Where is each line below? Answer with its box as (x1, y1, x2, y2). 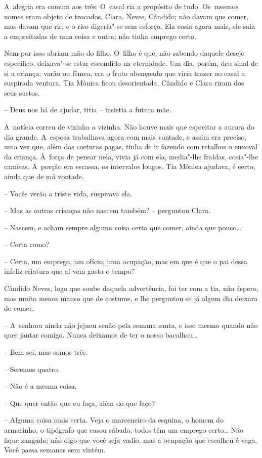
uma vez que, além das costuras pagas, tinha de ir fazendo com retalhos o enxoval (4, 141, 257, 152)
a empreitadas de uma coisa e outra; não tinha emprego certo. (4, 30, 196, 41)
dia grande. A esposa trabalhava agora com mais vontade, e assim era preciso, (4, 131, 247, 142)
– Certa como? (4, 239, 50, 249)
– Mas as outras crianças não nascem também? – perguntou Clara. (4, 205, 211, 216)
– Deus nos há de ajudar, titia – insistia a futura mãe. (4, 104, 171, 115)
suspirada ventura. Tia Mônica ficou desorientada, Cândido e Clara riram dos (4, 77, 244, 88)
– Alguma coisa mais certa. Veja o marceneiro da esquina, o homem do (4, 414, 224, 425)
